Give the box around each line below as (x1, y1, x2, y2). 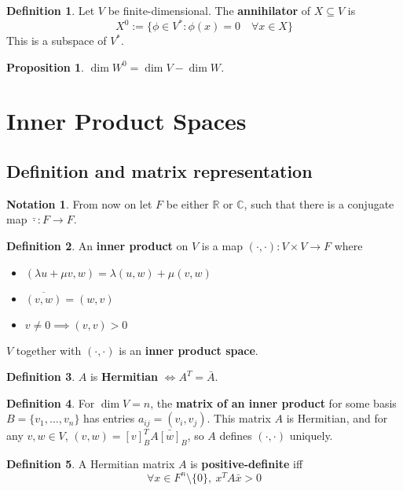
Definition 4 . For (6, 394, 95, 411)
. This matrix (207, 410, 271, 426)
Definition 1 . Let (6, 2, 95, 18)
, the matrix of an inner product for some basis (150, 394, 397, 411)
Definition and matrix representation (6, 159, 313, 183)
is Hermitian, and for (286, 410, 388, 426)
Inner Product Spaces (6, 105, 247, 137)
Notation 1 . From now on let (6, 195, 152, 212)
